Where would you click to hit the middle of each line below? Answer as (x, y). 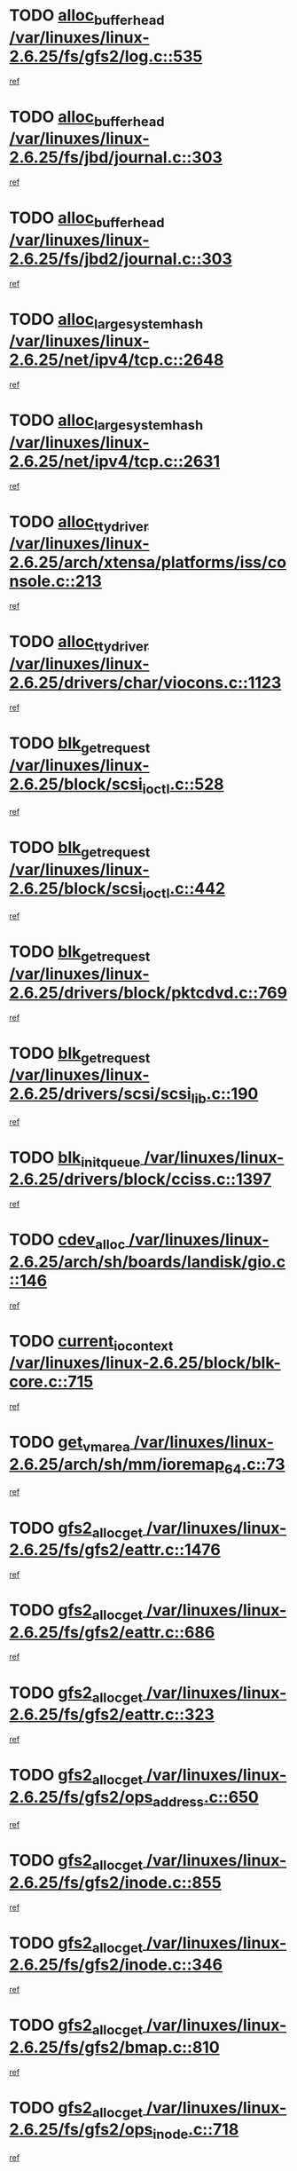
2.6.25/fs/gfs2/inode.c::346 (116, 1965)
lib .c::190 (225, 1095)
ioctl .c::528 (183, 786)
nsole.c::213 (55, 581)
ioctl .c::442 (184, 890)
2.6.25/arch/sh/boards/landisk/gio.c (148, 1262)
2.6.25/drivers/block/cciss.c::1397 (141, 1179)
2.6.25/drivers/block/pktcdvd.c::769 (148, 993)
